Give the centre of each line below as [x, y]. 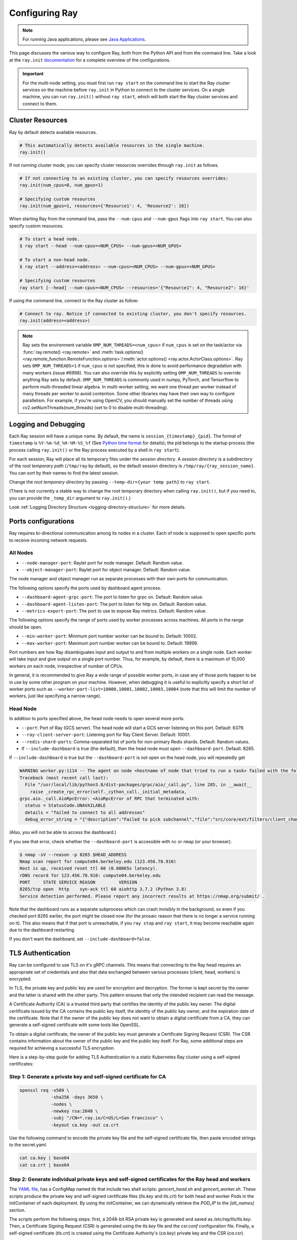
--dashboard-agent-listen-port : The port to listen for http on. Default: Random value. [114, 604]
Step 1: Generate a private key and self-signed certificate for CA [88, 1077]
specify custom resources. [36, 226]
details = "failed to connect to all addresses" [85, 812]
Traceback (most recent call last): [64, 778]
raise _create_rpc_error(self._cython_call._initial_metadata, [108, 792]
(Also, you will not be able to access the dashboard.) [63, 832]
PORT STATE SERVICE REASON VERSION [78, 882]
